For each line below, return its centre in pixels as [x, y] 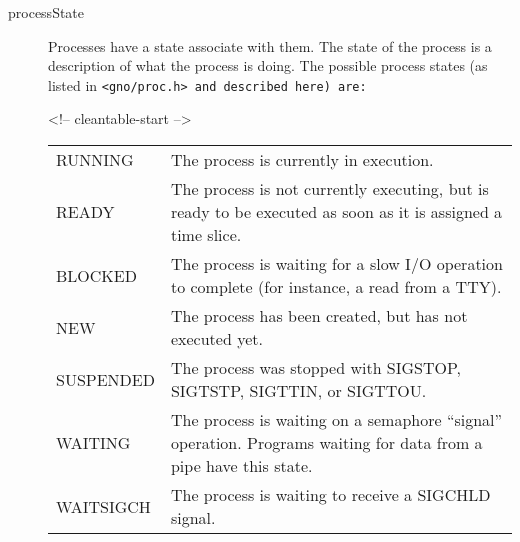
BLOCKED [96, 275]
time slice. [206, 235]
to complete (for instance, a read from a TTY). [336, 287]
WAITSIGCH [103, 506]
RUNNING [95, 160]
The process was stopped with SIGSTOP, [316, 368]
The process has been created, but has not [319, 316]
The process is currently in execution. [302, 160]
